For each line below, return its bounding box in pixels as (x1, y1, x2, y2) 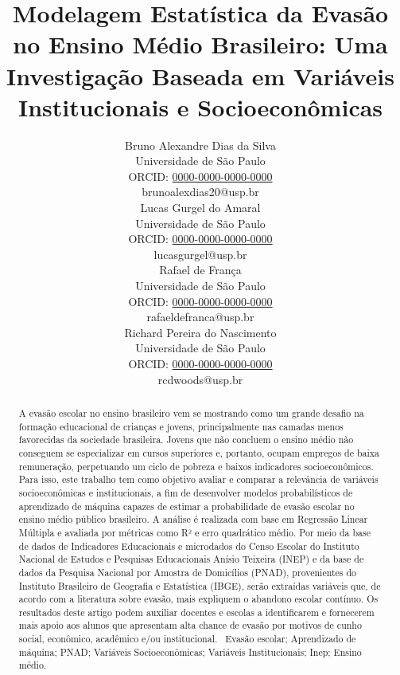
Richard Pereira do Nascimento (124, 324, 277, 340)
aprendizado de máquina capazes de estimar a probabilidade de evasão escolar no (18, 499, 355, 512)
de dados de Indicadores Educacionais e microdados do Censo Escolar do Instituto (18, 539, 359, 552)
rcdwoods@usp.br (157, 371, 243, 387)
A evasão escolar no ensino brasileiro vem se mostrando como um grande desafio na (18, 406, 364, 419)
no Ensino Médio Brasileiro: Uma (13, 28, 388, 61)
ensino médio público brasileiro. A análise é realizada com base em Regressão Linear (18, 512, 368, 526)
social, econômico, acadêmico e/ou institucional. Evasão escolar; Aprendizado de (18, 632, 356, 646)
